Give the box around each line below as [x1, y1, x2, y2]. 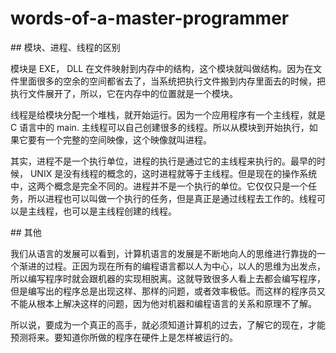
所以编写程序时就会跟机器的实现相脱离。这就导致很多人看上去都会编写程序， [10, 272, 326, 284]
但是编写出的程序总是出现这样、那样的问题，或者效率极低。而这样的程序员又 [10, 285, 326, 297]
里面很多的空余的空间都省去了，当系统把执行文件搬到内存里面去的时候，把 [18, 75, 326, 87]
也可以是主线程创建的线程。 [62, 205, 177, 217]
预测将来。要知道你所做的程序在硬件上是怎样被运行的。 [10, 331, 238, 343]
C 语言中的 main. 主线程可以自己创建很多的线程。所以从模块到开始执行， [10, 121, 310, 133]
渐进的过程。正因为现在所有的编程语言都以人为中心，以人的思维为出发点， [18, 260, 326, 272]
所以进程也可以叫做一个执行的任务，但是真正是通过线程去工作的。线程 [27, 192, 317, 204]
